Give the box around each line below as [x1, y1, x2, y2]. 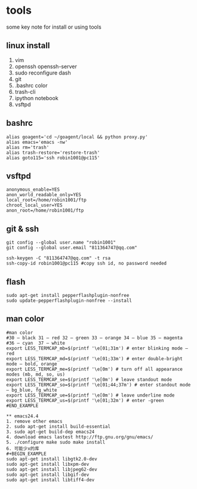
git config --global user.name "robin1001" [6, 240, 116, 246]
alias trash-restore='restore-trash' [6, 150, 100, 156]
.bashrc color [14, 82, 48, 89]
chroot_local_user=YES [6, 202, 63, 209]
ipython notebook [14, 94, 59, 101]
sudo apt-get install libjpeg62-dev [6, 466, 97, 472]
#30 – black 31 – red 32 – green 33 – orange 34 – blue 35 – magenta [6, 335, 183, 341]
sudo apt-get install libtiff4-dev [6, 476, 95, 483]
